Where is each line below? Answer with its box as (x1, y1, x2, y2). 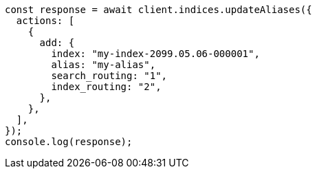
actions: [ (16, 15, 75, 26)
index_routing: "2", (51, 81, 162, 92)
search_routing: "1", (51, 70, 168, 81)
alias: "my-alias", (51, 59, 156, 70)
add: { (39, 37, 75, 48)
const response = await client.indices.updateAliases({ (5, 4, 312, 15)
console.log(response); (5, 136, 133, 147)
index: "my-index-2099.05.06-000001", (51, 48, 260, 59)
